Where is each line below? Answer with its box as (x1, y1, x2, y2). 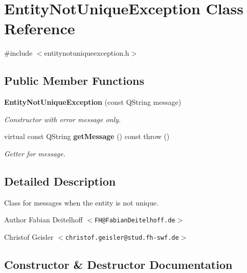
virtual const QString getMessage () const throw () (4, 131, 170, 142)
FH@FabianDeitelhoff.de (95, 217, 175, 224)
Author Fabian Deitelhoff (4, 214, 83, 225)
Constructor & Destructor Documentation (4, 256, 233, 272)
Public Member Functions (4, 73, 144, 88)
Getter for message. (4, 148, 65, 158)
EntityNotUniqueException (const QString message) (4, 97, 182, 107)
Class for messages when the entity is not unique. (4, 197, 159, 208)
